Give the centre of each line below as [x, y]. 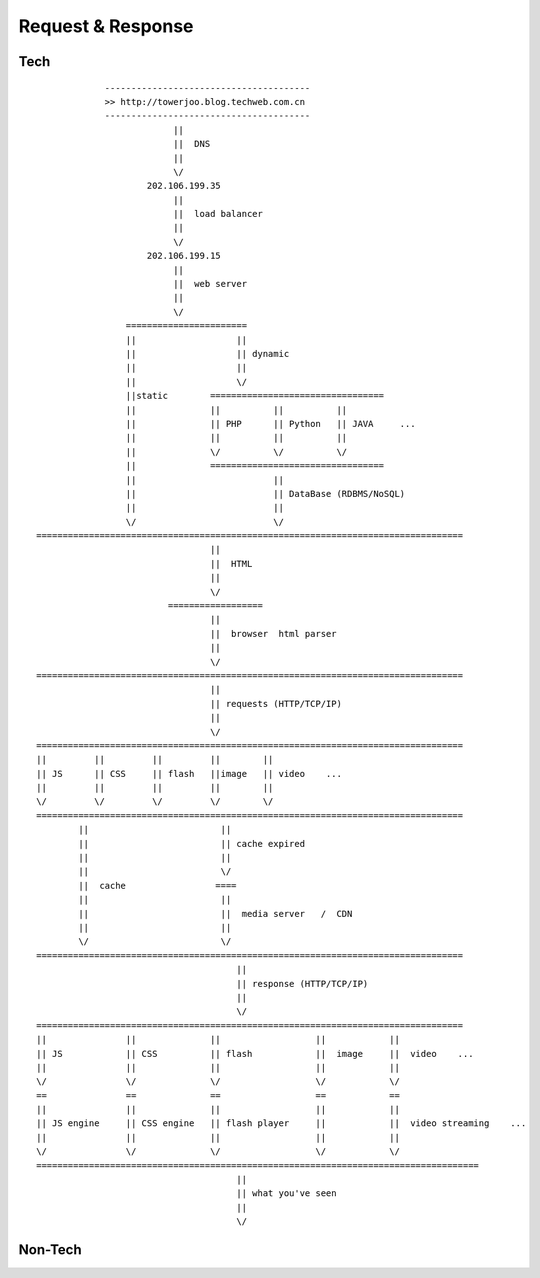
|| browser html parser [273, 633]
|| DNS [192, 144]
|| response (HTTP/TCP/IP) [302, 983]
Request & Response [106, 26]
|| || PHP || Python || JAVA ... [270, 423]
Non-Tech [50, 1250]
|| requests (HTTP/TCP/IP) [276, 703]
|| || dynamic [207, 353]
